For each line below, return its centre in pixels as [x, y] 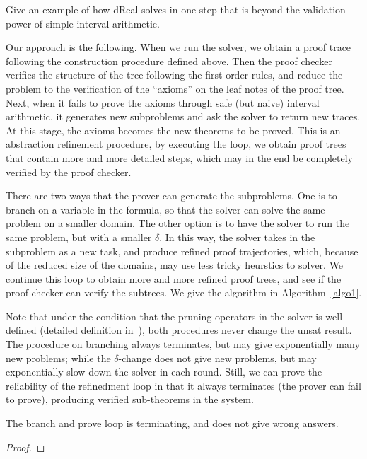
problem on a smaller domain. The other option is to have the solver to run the [178, 223]
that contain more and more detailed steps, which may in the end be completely [179, 157]
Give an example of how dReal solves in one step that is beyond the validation [176, 9]
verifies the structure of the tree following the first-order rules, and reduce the [174, 75]
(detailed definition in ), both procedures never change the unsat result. [196, 330]
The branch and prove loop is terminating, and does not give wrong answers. [172, 423]
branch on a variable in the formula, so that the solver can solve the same [165, 209]
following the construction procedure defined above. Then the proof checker [169, 60]
